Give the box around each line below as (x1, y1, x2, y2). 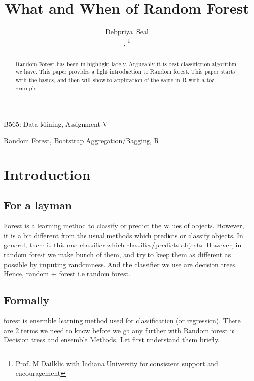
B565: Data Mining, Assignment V (4, 119, 108, 129)
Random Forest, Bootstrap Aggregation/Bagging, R (4, 135, 159, 145)
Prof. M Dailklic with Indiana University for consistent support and (15, 358, 218, 368)
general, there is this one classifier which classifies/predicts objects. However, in (4, 240, 242, 250)
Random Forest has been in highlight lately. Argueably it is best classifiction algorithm (15, 59, 237, 67)
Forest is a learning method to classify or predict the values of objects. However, (4, 221, 244, 231)
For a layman (4, 198, 72, 213)
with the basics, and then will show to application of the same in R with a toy (15, 76, 215, 84)
